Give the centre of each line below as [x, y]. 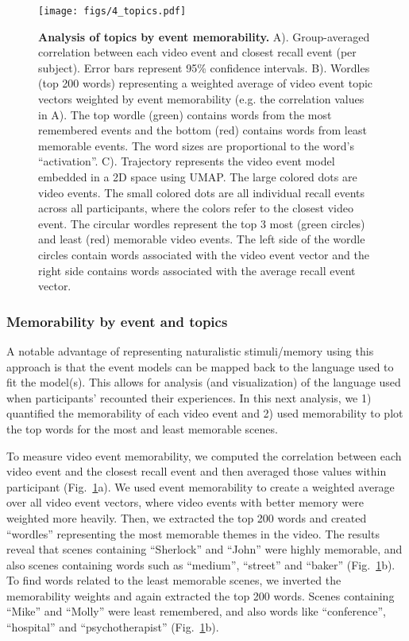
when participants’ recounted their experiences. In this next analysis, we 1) [189, 397]
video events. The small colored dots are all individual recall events [202, 192]
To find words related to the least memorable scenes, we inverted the [174, 580]
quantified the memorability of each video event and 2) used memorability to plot [205, 413]
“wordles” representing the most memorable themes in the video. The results [193, 533]
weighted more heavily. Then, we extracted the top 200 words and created [187, 517]
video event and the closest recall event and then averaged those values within [197, 471]
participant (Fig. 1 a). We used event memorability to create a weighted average [201, 486]
